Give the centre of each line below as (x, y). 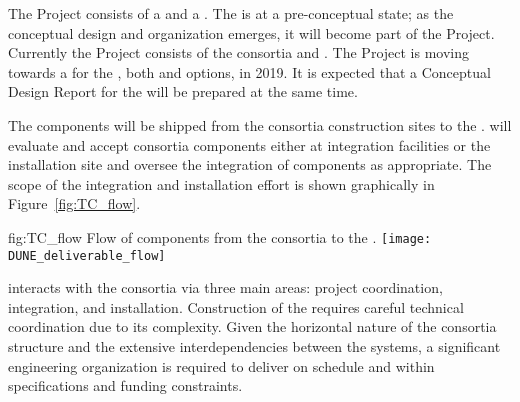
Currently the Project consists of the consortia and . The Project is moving (239, 52)
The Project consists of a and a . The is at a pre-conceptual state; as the (231, 13)
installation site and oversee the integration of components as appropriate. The (250, 164)
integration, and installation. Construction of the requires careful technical (236, 306)
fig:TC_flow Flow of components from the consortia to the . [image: (220, 236)
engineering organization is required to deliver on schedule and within (221, 365)
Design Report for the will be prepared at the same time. (183, 91)
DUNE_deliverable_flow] (87, 255)
